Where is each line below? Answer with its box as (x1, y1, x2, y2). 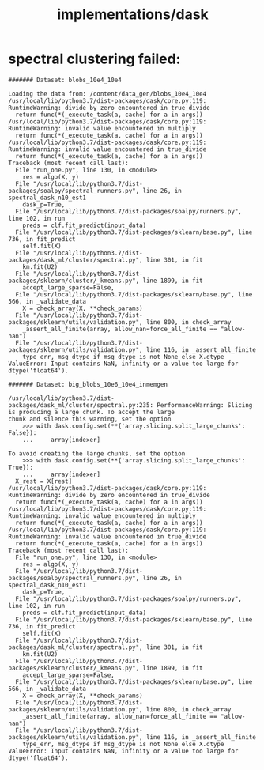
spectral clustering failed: (8, 50, 181, 68)
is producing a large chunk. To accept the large (8, 408, 175, 416)
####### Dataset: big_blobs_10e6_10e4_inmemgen (8, 380, 168, 388)
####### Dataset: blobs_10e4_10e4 (8, 76, 123, 84)
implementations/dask (56, 6, 209, 24)
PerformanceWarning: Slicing (157, 401, 253, 409)
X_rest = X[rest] (15, 477, 73, 485)
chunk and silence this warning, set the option (8, 415, 172, 423)
